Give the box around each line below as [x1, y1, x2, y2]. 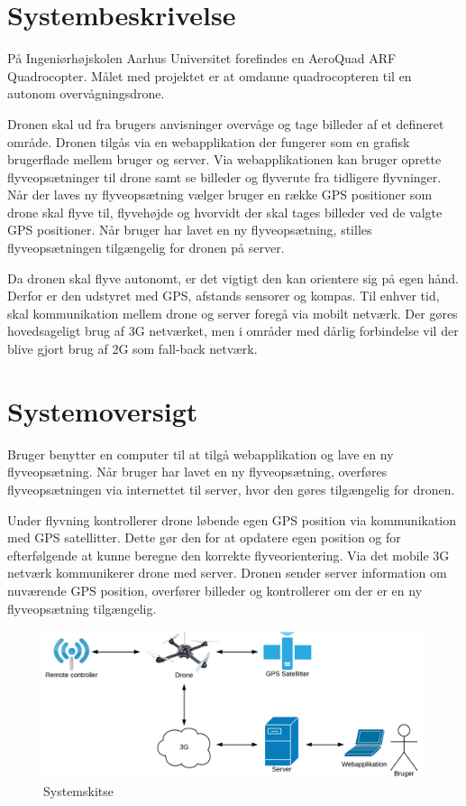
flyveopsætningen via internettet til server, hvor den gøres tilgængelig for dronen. [7, 479, 455, 498]
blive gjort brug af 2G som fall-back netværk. [7, 339, 258, 358]
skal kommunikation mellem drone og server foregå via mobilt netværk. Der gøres [7, 303, 458, 322]
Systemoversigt [7, 392, 198, 429]
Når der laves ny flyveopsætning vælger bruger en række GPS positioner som [7, 185, 433, 204]
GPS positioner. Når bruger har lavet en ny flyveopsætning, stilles [7, 220, 372, 239]
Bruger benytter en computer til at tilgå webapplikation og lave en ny [7, 444, 394, 463]
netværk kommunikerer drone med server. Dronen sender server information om [7, 563, 447, 582]
